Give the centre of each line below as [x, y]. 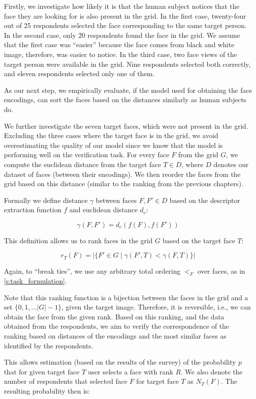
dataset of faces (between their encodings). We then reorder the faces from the [122, 174]
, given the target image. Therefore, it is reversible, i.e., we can [156, 307]
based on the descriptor [205, 200]
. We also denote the [212, 371]
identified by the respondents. [49, 345]
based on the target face [199, 240]
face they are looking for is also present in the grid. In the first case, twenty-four [125, 15]
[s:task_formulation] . [35, 281]
